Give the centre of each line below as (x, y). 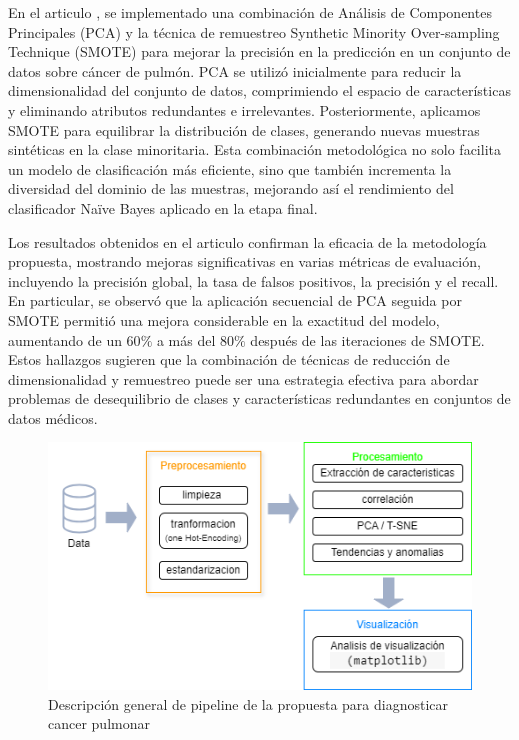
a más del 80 (195, 339)
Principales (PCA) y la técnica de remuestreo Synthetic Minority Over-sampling (254, 31)
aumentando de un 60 (74, 339)
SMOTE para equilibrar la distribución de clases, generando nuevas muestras (244, 129)
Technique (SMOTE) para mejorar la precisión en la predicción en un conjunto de (259, 51)
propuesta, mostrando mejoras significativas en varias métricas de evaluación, (244, 261)
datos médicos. (53, 417)
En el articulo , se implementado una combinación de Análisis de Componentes (250, 12)
